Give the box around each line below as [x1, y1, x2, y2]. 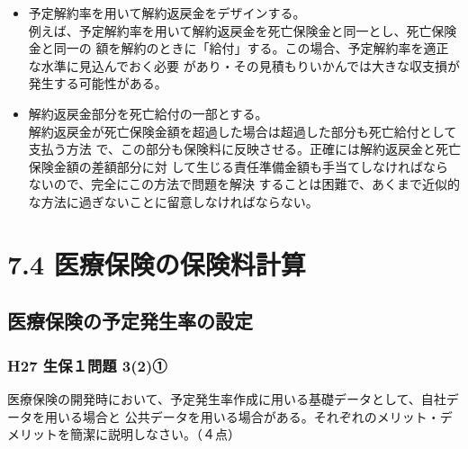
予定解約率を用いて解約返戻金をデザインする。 [28, 4, 306, 22]
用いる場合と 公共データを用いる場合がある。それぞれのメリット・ [44, 407, 440, 426]
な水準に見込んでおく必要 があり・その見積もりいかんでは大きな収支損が [28, 56, 461, 75]
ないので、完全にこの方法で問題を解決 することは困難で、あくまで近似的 [28, 175, 461, 193]
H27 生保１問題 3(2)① [7, 354, 167, 376]
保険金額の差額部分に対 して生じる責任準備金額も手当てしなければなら [28, 157, 449, 175]
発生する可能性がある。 [28, 74, 167, 93]
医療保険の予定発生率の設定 [7, 307, 253, 335]
